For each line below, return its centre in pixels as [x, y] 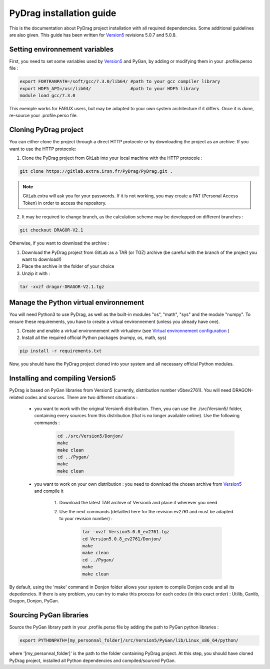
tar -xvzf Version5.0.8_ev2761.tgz [126, 532]
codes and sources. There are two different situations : [81, 397]
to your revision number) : [86, 519]
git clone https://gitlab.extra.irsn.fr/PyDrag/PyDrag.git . [96, 171]
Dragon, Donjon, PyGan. [34, 601]
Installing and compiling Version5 [62, 378]
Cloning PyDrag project [46, 130]
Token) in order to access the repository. [65, 203]
